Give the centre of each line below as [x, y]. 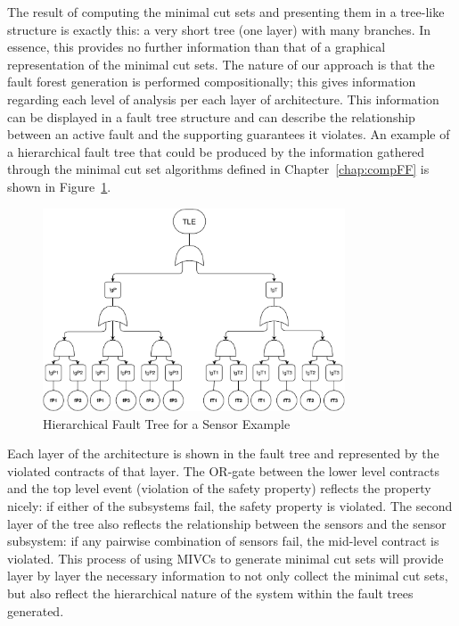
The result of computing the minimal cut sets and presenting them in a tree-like [226, 12]
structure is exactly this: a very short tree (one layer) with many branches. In [219, 29]
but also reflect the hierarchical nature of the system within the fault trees [210, 593]
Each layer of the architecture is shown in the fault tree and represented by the [223, 453]
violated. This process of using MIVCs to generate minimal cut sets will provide [225, 558]
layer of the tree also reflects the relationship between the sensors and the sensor [227, 523]
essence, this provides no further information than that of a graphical [197, 47]
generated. [36, 610]
